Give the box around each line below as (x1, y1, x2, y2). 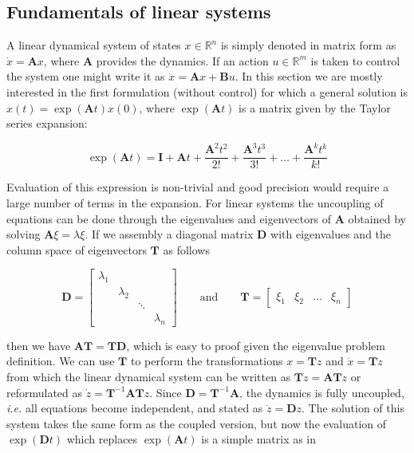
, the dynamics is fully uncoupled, (239, 384, 404, 400)
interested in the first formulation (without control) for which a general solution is (6, 83, 408, 100)
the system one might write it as (6, 68, 165, 85)
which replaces (66, 431, 138, 447)
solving (6, 226, 41, 242)
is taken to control (310, 52, 400, 69)
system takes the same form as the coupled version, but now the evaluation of (6, 415, 387, 431)
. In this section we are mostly (235, 68, 383, 85)
